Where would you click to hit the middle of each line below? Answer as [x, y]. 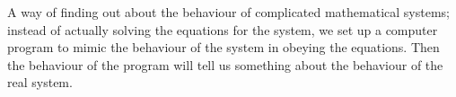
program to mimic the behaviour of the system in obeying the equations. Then [224, 47]
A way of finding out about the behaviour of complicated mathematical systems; [228, 12]
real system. [40, 82]
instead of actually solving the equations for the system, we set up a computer [223, 29]
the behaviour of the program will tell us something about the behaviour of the [225, 64]
